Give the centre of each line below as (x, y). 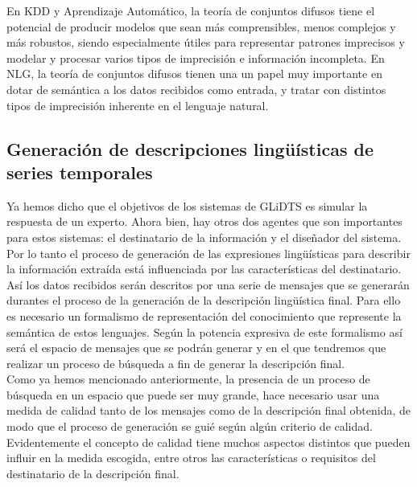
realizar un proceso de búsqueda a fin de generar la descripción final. (176, 363)
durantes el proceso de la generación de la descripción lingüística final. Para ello (204, 300)
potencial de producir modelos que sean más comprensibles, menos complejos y (201, 26)
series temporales (80, 172)
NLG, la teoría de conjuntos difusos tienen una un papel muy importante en (194, 74)
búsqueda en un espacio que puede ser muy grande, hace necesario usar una (193, 394)
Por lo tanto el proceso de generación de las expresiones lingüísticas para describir (208, 253)
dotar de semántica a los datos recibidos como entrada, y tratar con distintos (196, 89)
